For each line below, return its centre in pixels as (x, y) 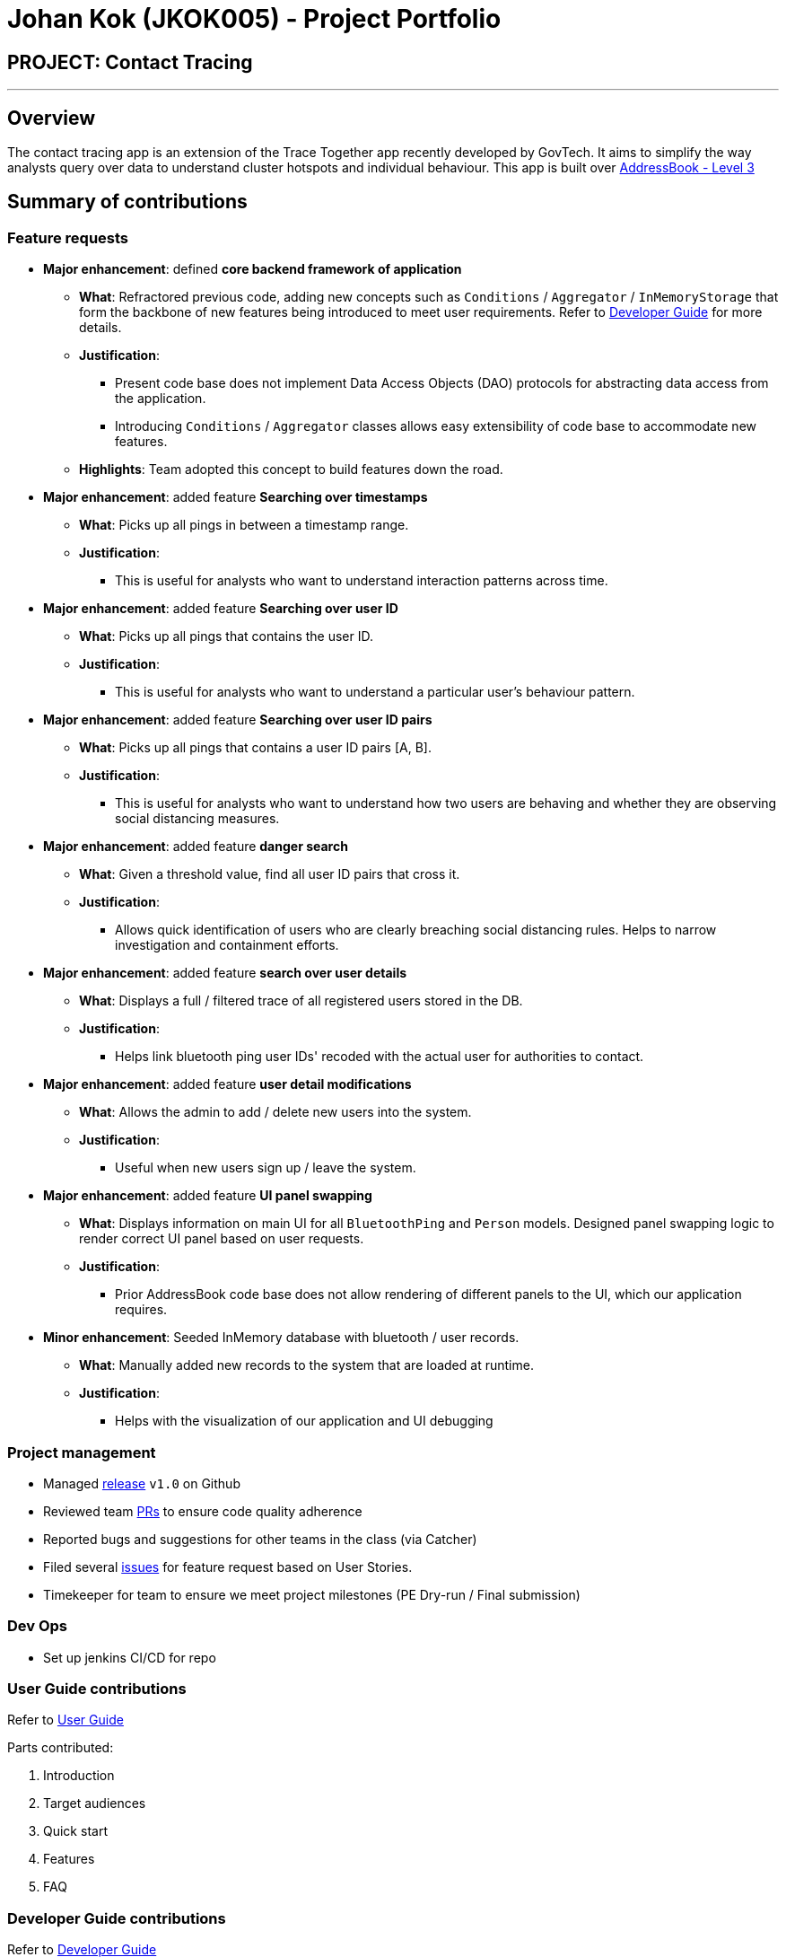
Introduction (79, 1776)
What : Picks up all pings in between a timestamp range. (244, 525)
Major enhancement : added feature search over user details (225, 973)
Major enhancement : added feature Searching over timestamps (236, 497)
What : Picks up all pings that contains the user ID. (227, 636)
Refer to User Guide (65, 1720)
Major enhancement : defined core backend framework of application (253, 269)
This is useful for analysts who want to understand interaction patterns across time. (362, 581)
